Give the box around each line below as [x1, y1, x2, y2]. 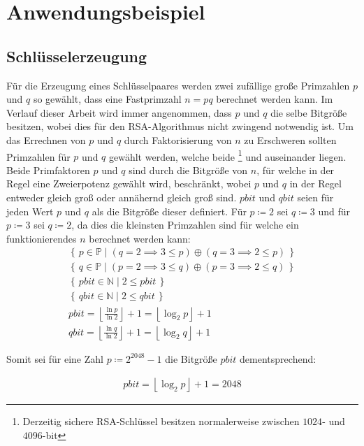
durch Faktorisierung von [124, 132, 232, 147]
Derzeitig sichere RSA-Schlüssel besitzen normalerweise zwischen [22, 414, 300, 429]
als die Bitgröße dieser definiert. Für [92, 203, 247, 218]
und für [318, 203, 350, 218]
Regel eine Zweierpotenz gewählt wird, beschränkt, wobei [6, 176, 252, 191]
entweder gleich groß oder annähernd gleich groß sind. [6, 189, 237, 204]
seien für [297, 189, 334, 204]
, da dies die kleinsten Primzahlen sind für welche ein [71, 217, 299, 232]
